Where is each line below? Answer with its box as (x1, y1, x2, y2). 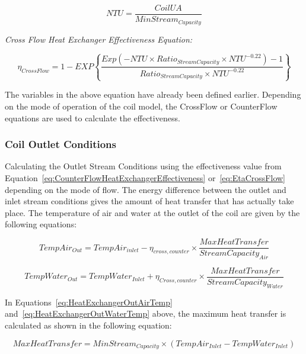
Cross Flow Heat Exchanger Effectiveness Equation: (5, 33, 193, 45)
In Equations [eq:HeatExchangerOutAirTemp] (5, 295, 173, 308)
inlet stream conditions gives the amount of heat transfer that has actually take (5, 195, 294, 207)
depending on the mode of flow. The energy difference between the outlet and (5, 183, 286, 195)
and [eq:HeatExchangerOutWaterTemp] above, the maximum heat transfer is (5, 307, 286, 320)
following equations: (5, 218, 77, 230)
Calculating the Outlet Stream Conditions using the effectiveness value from (5, 160, 282, 172)
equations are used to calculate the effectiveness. (5, 111, 180, 124)
